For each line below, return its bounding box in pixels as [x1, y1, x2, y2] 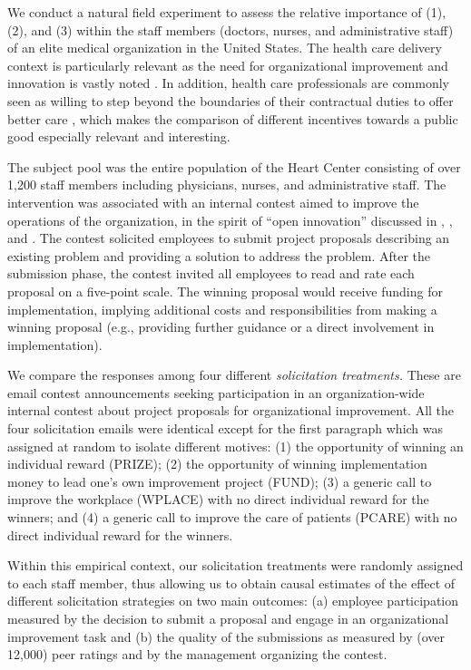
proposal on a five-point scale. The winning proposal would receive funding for [7, 281, 443, 300]
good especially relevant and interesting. [7, 127, 231, 146]
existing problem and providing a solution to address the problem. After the [7, 246, 431, 265]
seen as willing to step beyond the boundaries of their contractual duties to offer [7, 91, 454, 110]
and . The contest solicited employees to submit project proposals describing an [7, 228, 450, 248]
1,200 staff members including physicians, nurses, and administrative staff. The [7, 175, 446, 194]
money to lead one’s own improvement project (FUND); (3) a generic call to [7, 471, 432, 490]
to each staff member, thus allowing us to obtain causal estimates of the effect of [7, 573, 456, 592]
